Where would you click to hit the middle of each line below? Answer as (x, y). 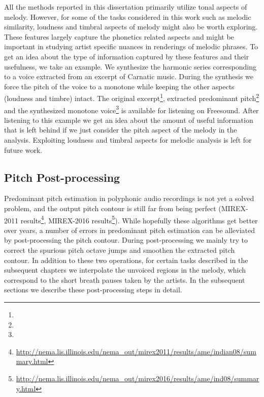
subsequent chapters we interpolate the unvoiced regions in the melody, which (125, 270)
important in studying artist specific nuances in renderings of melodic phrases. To (131, 46)
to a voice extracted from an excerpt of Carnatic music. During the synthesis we (129, 76)
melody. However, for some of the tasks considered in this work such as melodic (128, 16)
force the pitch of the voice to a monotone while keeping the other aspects (119, 86)
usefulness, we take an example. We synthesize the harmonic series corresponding (130, 66)
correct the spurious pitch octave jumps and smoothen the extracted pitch (120, 250)
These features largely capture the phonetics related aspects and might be (119, 36)
